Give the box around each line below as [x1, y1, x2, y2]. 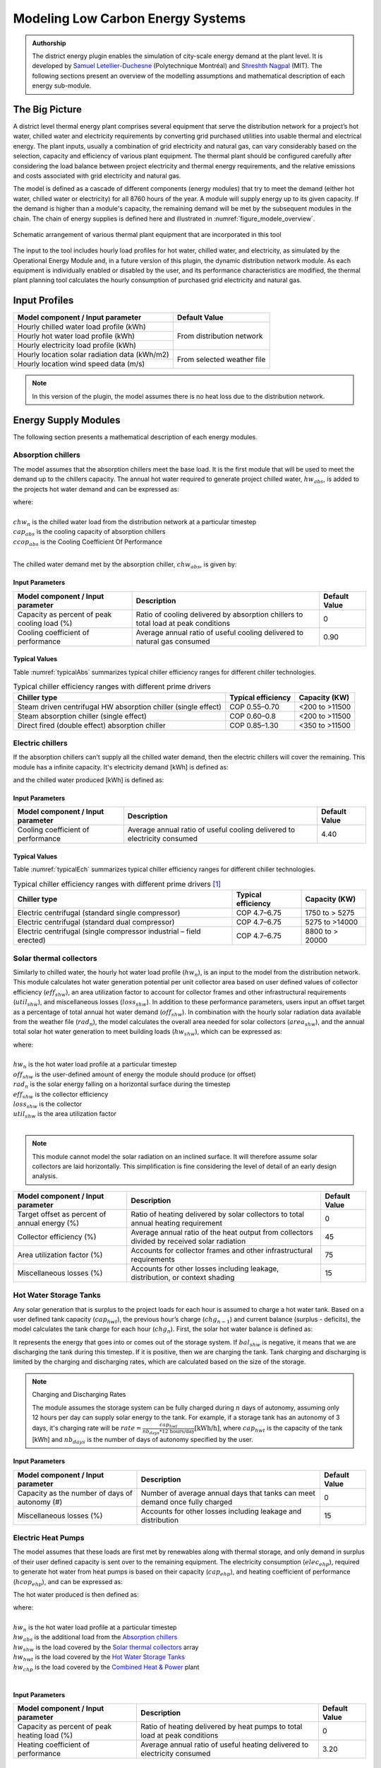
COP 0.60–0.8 [229, 711, 277, 721]
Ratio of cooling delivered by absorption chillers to [135, 609, 303, 619]
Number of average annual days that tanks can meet [140, 1488, 315, 1498]
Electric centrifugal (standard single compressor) [17, 908, 181, 918]
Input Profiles [13, 294, 74, 307]
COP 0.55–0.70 [229, 702, 280, 711]
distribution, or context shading [131, 1272, 235, 1282]
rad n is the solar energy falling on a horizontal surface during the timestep [13, 1080, 231, 1091]
